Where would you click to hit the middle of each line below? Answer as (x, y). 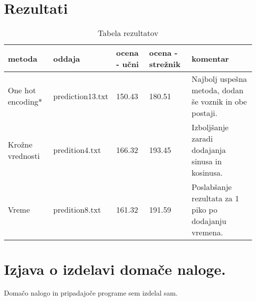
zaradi (202, 139)
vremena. (207, 232)
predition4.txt (77, 150)
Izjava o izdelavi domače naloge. (115, 269)
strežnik (165, 64)
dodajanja (209, 150)
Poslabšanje (212, 187)
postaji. (205, 113)
